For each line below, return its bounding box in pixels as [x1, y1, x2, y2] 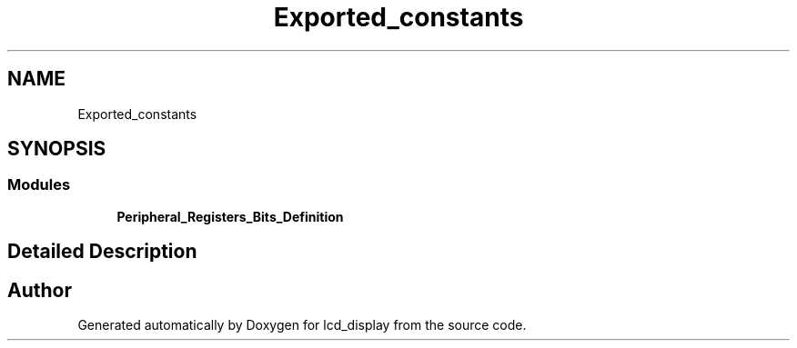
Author [7, 278, 72, 302]
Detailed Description [7, 240, 197, 263]
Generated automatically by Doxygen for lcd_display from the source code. [77, 317, 527, 333]
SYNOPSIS [7, 137, 106, 161]
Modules [7, 175, 71, 194]
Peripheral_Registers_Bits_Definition [116, 208, 344, 224]
